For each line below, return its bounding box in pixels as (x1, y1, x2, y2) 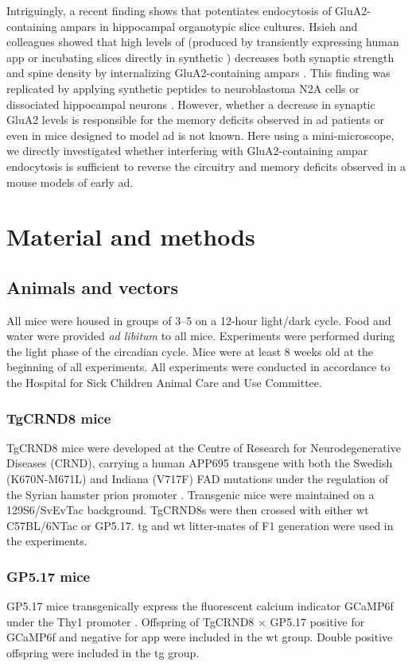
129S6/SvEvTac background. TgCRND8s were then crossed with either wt (6, 501, 369, 518)
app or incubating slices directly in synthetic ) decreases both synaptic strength (6, 48, 395, 65)
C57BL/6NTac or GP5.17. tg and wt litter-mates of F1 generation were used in (6, 517, 394, 533)
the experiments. (6, 532, 87, 549)
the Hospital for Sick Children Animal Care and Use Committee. (6, 374, 322, 391)
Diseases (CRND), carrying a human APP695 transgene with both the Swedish (6, 455, 393, 471)
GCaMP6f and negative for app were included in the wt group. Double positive (6, 629, 393, 645)
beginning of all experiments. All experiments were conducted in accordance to (6, 358, 391, 375)
